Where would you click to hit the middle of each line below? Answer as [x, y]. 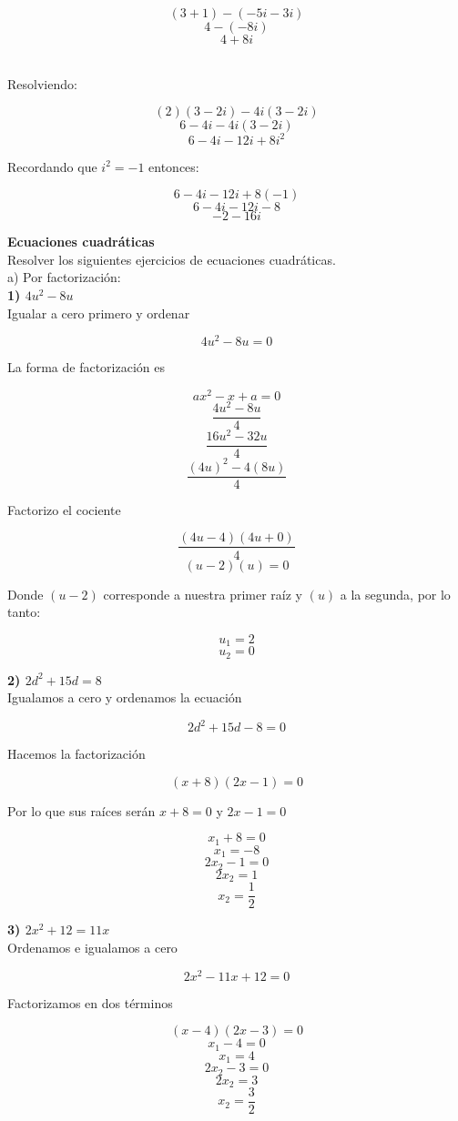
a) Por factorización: [64, 277]
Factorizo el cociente [64, 509]
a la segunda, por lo [395, 594]
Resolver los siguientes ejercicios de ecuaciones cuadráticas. [172, 259]
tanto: [24, 612]
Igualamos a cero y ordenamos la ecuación [125, 697]
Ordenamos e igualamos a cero [92, 947]
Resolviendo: [42, 83]
